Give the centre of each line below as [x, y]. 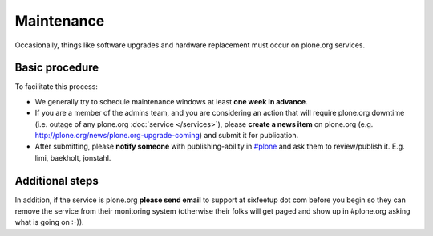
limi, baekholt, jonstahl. [73, 157]
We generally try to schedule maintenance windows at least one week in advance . [171, 101]
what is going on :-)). [49, 222]
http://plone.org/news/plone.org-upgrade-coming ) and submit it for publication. [167, 136]
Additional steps [57, 181]
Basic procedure [57, 68]
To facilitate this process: [56, 87]
